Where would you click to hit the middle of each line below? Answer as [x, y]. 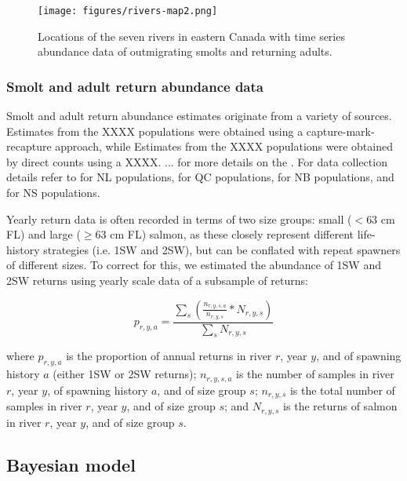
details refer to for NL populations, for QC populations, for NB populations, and [200, 177]
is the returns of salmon [340, 406]
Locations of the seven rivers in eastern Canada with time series [191, 36]
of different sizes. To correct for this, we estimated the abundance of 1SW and [194, 265]
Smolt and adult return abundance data [135, 86]
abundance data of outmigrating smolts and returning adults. [185, 51]
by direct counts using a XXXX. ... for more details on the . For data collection [197, 161]
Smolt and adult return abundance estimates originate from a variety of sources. [199, 116]
